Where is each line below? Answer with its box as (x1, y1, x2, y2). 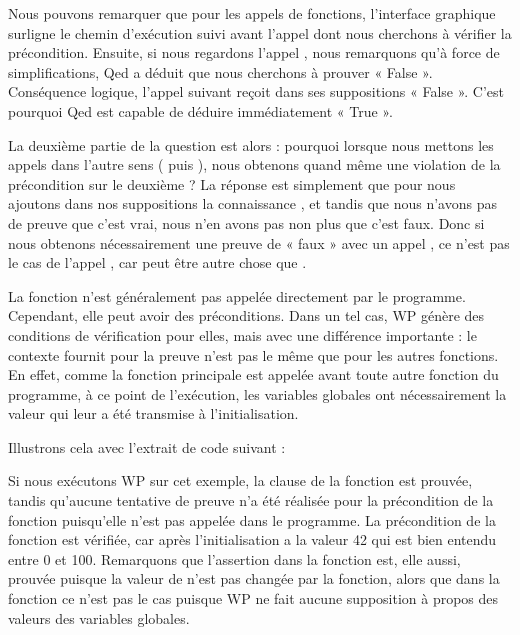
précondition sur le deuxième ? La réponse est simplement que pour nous (8, 173, 456, 194)
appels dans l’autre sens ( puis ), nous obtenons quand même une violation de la (8, 154, 501, 175)
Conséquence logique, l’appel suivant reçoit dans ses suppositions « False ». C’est (8, 81, 505, 102)
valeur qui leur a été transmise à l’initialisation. (8, 403, 299, 424)
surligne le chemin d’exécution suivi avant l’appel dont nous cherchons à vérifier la (8, 22, 512, 43)
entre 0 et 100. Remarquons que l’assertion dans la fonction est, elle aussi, (8, 548, 461, 569)
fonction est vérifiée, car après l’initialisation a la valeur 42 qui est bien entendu (8, 529, 497, 550)
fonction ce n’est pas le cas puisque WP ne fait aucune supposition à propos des (8, 588, 499, 609)
